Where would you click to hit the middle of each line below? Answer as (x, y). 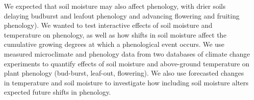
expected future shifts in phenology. (58, 92)
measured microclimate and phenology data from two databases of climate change (127, 53)
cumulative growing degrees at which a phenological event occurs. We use (114, 44)
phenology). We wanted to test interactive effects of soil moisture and (108, 25)
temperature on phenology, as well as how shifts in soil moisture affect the (115, 34)
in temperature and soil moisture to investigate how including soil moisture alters (126, 82)
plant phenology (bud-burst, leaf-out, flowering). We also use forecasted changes (124, 73)
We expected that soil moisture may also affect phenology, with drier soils (115, 6)
